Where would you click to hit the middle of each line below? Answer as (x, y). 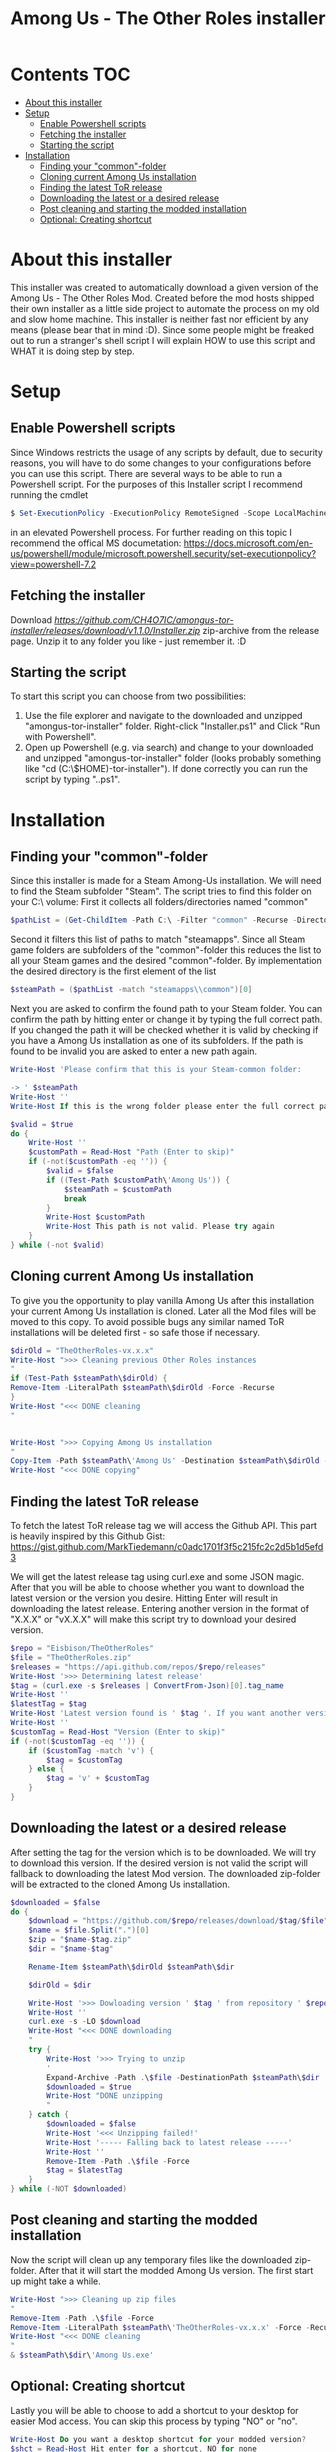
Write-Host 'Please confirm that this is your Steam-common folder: (156, 1070)
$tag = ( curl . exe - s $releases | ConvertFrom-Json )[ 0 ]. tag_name (147, 1685)
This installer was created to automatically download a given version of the (164, 287)
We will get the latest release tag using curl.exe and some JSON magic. (157, 1576)
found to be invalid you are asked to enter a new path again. (134, 1051)
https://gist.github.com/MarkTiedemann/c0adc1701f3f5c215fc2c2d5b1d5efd (167, 1546)
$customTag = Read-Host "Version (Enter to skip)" (118, 1732)
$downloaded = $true (89, 2087)
